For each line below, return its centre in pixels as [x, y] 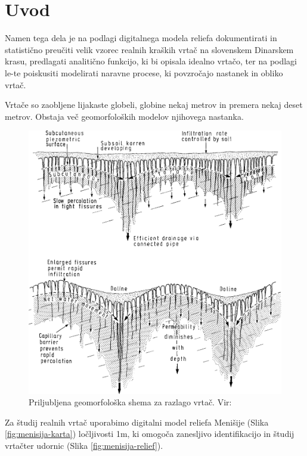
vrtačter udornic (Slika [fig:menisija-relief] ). [84, 445]
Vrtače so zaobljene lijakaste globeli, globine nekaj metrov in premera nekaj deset [154, 105]
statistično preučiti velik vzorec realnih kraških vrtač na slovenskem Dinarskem [149, 49]
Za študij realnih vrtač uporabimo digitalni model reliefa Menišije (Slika [137, 422]
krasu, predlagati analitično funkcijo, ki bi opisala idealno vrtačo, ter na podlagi [151, 61]
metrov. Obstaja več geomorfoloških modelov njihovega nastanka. [124, 116]
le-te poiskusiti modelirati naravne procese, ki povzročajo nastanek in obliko [144, 72]
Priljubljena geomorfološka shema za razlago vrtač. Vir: [130, 402]
